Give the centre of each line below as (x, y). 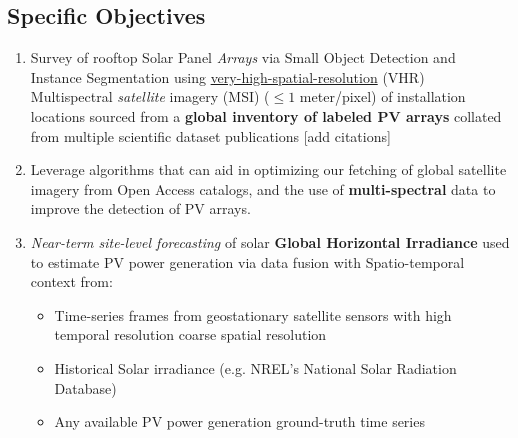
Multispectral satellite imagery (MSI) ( (150, 96)
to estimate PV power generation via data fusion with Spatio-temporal (247, 261)
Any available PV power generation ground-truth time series (239, 421)
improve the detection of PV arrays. (140, 208)
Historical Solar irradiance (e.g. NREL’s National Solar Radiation (255, 367)
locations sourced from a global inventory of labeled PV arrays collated (266, 115)
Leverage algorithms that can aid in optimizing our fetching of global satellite (268, 169)
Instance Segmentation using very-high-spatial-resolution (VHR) (227, 76)
